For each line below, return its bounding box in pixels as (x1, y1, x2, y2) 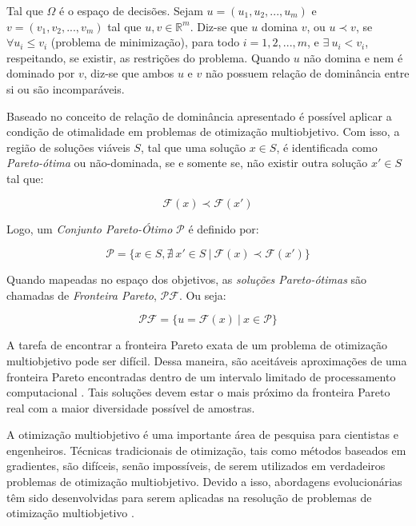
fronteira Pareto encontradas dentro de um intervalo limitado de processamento (6, 368, 396, 385)
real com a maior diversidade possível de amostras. (6, 399, 255, 416)
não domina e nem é (303, 49, 403, 66)
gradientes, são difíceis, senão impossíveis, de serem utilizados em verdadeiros (6, 457, 386, 474)
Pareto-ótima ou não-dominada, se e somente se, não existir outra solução (6, 154, 368, 171)
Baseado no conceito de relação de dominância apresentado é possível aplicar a (6, 107, 392, 124)
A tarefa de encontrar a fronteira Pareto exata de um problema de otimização (6, 337, 388, 353)
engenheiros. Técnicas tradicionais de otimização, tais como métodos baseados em (6, 441, 406, 458)
